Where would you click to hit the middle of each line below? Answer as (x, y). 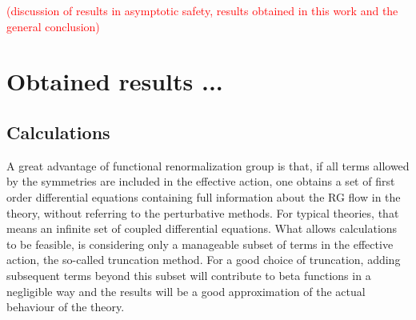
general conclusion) (53, 26)
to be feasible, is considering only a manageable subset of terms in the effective (200, 244)
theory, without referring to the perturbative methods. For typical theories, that (203, 212)
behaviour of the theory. (66, 307)
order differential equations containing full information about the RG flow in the (204, 196)
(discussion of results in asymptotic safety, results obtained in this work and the (202, 10)
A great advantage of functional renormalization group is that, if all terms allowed (208, 165)
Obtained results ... (115, 81)
